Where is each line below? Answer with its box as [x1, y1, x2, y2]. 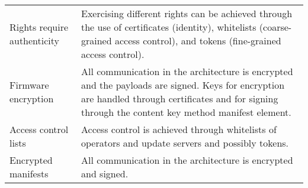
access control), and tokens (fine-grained [114, 34, 281, 47]
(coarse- [259, 20, 292, 34]
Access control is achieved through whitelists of [81, 122, 277, 136]
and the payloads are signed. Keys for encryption [81, 78, 285, 92]
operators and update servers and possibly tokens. [81, 136, 289, 150]
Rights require [9, 20, 69, 34]
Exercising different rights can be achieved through [81, 7, 293, 20]
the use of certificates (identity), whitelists [81, 20, 256, 34]
